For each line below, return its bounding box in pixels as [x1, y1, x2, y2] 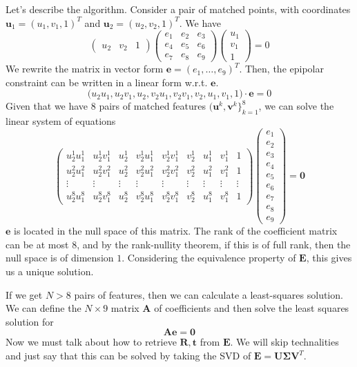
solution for [6, 314, 54, 328]
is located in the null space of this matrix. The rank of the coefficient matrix [14, 224, 338, 238]
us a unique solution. [6, 264, 94, 279]
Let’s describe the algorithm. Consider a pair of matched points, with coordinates [6, 2, 351, 16]
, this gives [306, 250, 352, 265]
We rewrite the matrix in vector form [6, 61, 164, 76]
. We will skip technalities [230, 335, 339, 349]
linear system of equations [6, 114, 116, 128]
